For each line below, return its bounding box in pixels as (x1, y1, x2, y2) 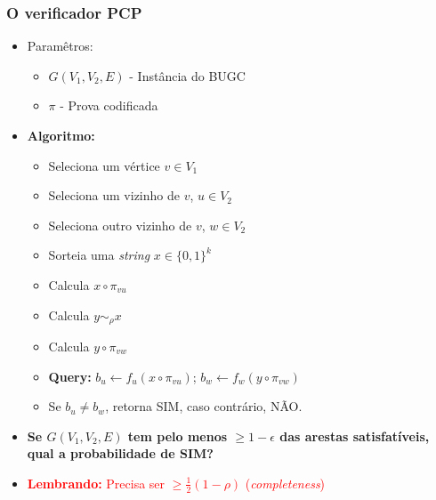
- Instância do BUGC (129, 66, 246, 85)
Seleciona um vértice (48, 156, 160, 174)
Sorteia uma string (48, 246, 150, 264)
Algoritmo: (27, 126, 95, 144)
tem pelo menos (127, 426, 228, 445)
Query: (48, 367, 92, 385)
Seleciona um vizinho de (48, 186, 180, 205)
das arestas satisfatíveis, (279, 426, 430, 445)
